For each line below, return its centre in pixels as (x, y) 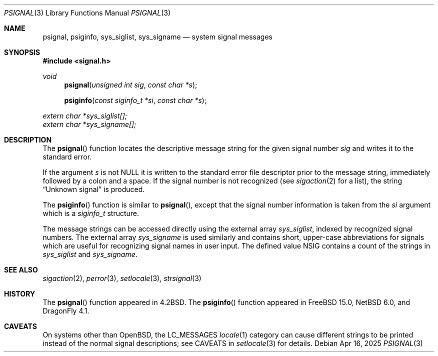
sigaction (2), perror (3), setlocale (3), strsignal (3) (122, 278)
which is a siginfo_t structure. (91, 213)
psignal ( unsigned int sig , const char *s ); (131, 85)
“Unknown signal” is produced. (94, 189)
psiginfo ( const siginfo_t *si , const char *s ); (135, 100)
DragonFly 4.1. (66, 311)
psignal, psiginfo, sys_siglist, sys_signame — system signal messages (157, 37)
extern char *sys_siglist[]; (85, 116)
